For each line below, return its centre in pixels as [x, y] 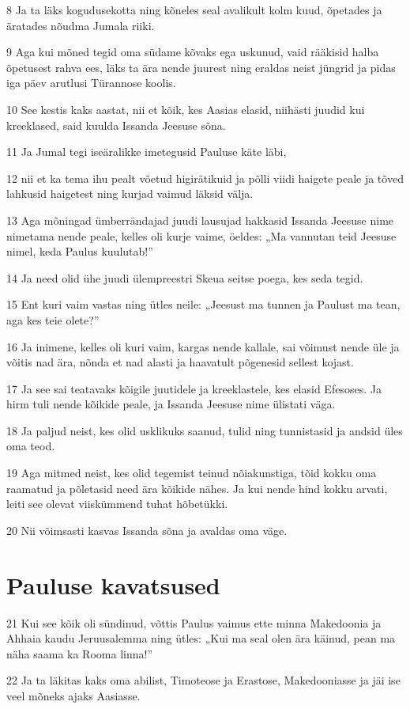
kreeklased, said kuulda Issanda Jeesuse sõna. [116, 125]
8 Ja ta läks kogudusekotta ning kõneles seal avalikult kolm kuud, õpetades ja [194, 9]
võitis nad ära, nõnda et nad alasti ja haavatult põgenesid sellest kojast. [180, 362]
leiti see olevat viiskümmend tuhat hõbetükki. [117, 504]
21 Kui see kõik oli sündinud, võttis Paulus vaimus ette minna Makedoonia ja [194, 622]
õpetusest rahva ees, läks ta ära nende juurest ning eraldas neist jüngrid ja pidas [201, 67]
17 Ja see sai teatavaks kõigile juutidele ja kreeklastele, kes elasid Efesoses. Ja [194, 388]
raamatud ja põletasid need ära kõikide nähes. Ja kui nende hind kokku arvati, [197, 488]
